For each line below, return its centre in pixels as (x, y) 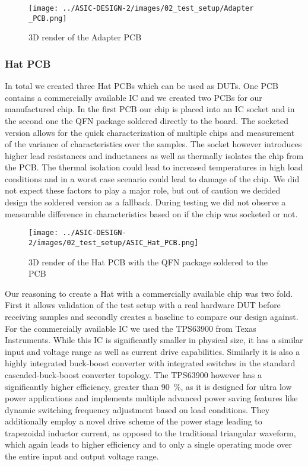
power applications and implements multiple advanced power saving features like (151, 398)
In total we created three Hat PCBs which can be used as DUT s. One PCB (142, 86)
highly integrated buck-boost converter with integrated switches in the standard (150, 363)
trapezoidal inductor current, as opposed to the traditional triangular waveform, (150, 432)
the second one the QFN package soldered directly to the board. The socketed (147, 120)
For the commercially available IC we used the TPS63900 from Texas (131, 328)
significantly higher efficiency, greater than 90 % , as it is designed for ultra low (148, 386)
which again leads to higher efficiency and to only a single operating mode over (149, 444)
